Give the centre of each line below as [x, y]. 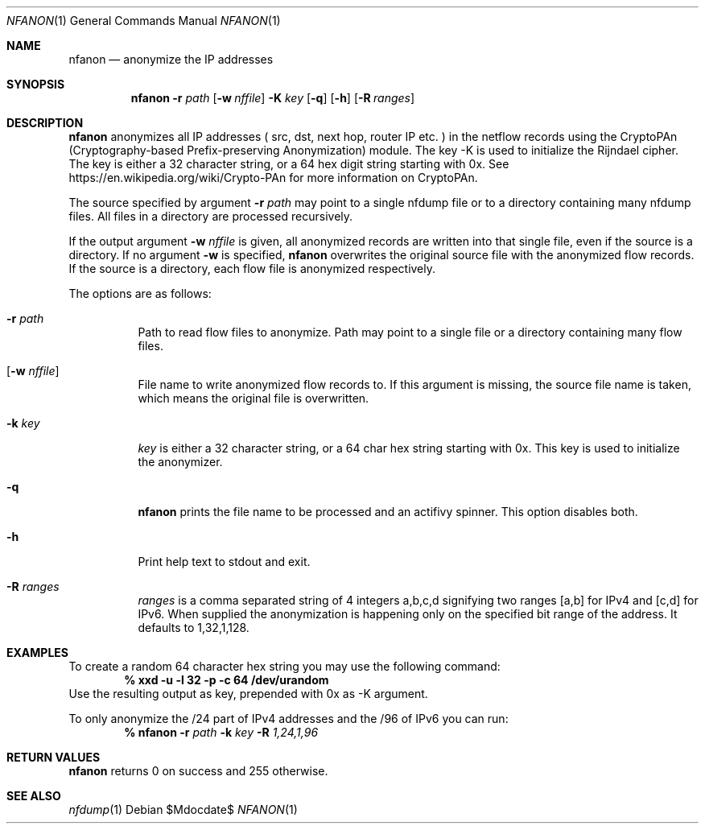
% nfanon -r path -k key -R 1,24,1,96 [221, 732]
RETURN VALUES [54, 757]
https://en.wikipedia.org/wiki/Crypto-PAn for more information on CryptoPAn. [273, 178]
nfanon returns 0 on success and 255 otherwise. [198, 771]
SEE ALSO [34, 796]
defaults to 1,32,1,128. [194, 628]
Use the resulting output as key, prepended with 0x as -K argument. [248, 694]
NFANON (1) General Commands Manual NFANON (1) [144, 21]
